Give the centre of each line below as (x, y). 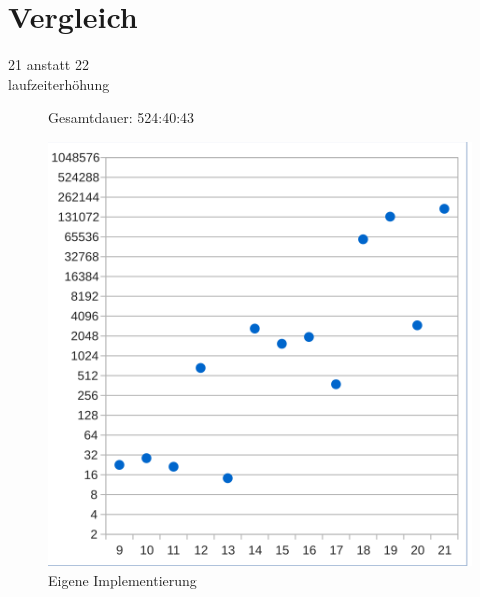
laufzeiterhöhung (59, 83)
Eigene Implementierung (122, 579)
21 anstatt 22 (48, 64)
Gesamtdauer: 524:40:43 (121, 117)
